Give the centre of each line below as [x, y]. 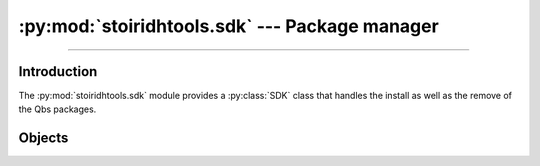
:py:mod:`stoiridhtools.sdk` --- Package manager [228, 26]
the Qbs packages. [57, 109]
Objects [43, 138]
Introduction [58, 71]
